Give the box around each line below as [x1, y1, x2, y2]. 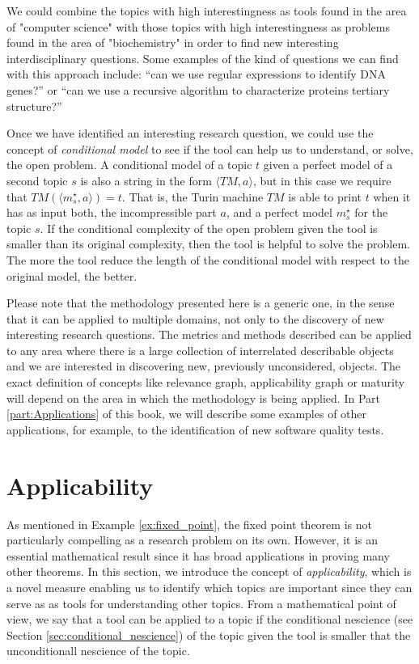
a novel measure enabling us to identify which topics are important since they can [6, 578, 413, 595]
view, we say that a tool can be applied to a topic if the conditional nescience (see [6, 611, 413, 628]
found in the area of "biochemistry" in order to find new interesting [6, 34, 339, 51]
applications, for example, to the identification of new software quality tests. [6, 421, 384, 438]
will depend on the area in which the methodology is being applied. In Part [6, 389, 380, 406]
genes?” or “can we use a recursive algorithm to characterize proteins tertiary [6, 81, 390, 98]
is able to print [288, 188, 362, 205]
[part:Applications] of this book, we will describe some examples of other [6, 405, 367, 422]
